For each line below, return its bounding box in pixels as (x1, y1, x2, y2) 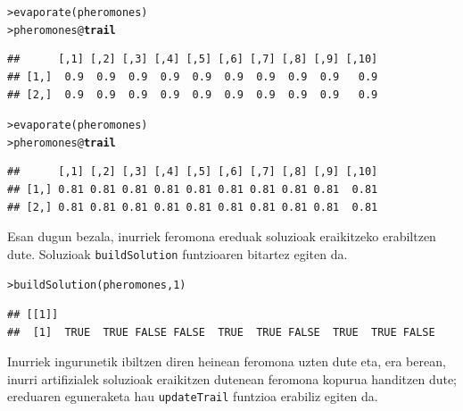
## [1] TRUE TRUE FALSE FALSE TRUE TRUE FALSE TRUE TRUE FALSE (7, 325, 435, 339)
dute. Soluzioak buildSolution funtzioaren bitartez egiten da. (7, 244, 348, 263)
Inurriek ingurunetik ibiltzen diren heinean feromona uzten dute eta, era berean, (7, 352, 446, 371)
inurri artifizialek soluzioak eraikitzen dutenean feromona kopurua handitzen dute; (7, 369, 457, 388)
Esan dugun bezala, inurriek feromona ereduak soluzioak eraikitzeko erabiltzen (7, 227, 436, 246)
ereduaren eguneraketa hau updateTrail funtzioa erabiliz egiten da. (7, 387, 378, 406)
